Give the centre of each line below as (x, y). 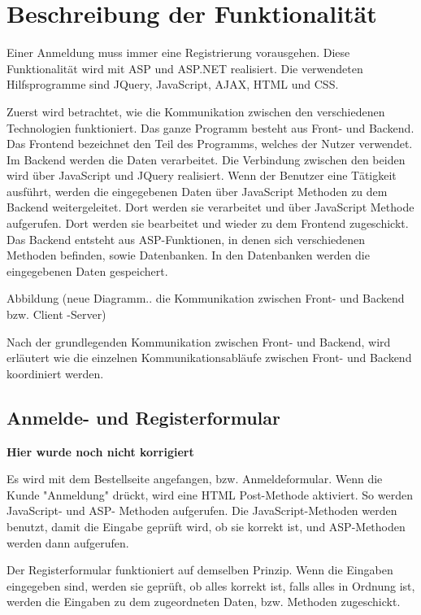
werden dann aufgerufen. (68, 542)
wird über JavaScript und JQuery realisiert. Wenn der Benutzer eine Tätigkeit (202, 175)
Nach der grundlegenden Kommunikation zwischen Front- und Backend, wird (199, 341)
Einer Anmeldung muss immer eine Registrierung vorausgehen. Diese (178, 52)
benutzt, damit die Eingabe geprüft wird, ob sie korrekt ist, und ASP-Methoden (206, 526)
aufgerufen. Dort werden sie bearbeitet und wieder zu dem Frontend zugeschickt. (208, 223)
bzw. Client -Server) (56, 314)
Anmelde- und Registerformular (143, 417)
